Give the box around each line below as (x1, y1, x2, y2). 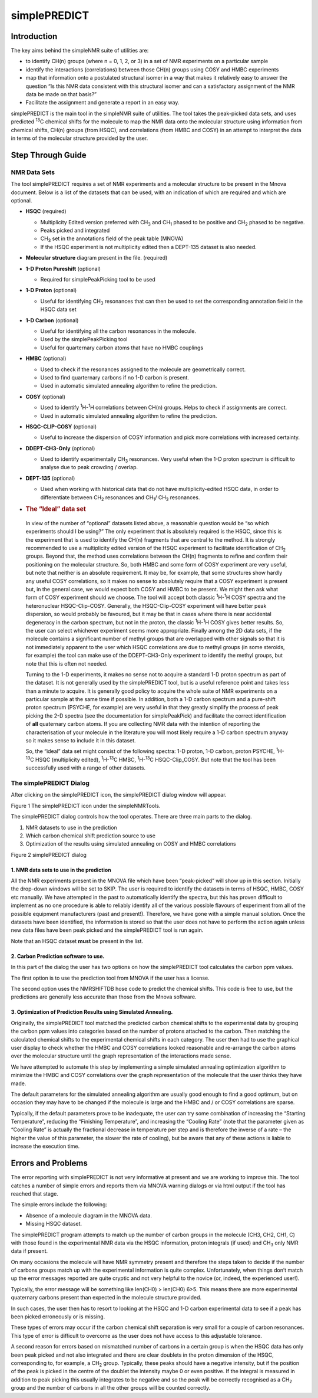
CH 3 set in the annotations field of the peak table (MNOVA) (40, 235, 184, 244)
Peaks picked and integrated (40, 227, 110, 234)
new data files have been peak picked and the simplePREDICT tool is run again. (11, 926, 204, 934)
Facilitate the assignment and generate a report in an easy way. (25, 99, 180, 106)
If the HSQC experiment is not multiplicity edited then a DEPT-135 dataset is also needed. (40, 243, 257, 250)
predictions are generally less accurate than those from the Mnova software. (11, 993, 197, 1000)
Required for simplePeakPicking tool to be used (40, 276, 155, 283)
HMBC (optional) (25, 355, 67, 362)
